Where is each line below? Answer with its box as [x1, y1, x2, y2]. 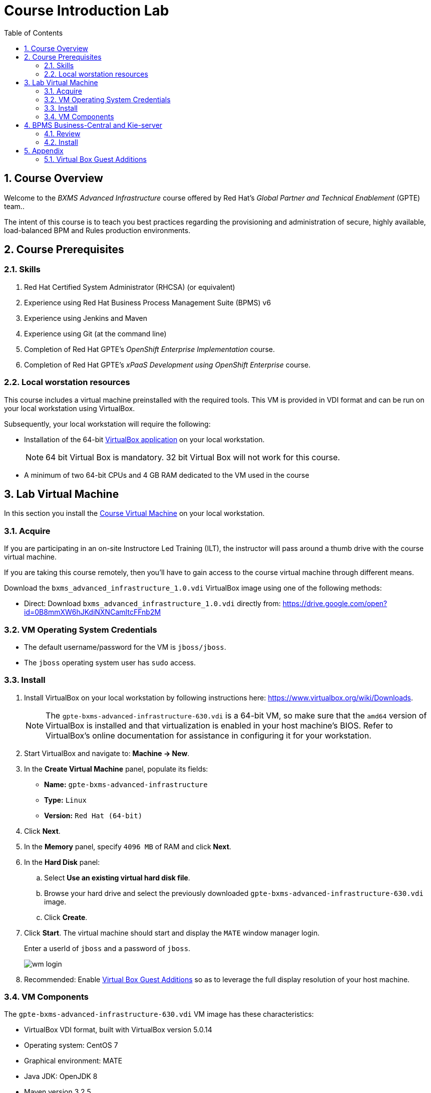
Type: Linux [44, 795, 87, 804]
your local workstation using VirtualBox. [4, 404, 135, 413]
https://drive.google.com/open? [282, 599, 387, 608]
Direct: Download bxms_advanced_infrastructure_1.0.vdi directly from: [24, 599, 281, 608]
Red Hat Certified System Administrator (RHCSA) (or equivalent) [24, 282, 235, 291]
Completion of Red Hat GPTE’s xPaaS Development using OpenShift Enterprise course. [24, 360, 311, 369]
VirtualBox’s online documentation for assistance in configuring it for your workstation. [46, 730, 371, 741]
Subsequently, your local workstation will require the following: [4, 419, 211, 428]
